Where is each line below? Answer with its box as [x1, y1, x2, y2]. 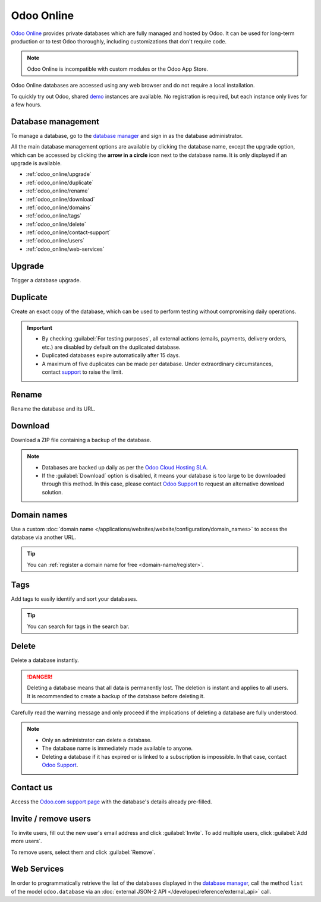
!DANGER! [27, 673, 53, 680]
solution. [42, 488, 64, 496]
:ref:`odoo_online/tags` [26, 212, 82, 219]
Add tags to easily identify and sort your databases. [11, 595, 138, 603]
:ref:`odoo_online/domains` [26, 204, 92, 211]
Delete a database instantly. [11, 657, 80, 664]
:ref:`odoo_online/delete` [26, 220, 86, 228]
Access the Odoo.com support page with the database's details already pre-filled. [11, 798, 212, 805]
